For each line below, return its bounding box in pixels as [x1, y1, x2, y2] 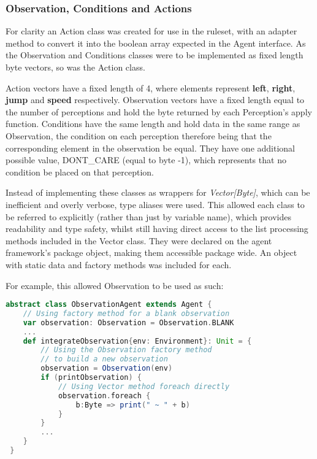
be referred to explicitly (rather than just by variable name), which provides [6, 210, 291, 223]
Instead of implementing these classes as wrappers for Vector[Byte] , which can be [6, 186, 310, 199]
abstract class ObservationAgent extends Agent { [6, 300, 212, 309]
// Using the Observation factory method [40, 345, 212, 355]
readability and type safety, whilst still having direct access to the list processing [6, 222, 308, 235]
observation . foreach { [58, 391, 151, 400]
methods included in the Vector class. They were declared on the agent [6, 234, 272, 247]
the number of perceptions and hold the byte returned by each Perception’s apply [6, 105, 312, 118]
